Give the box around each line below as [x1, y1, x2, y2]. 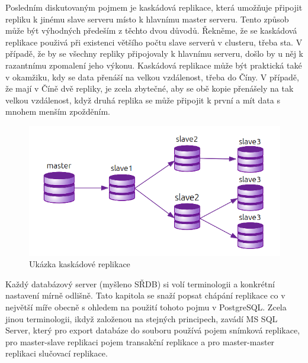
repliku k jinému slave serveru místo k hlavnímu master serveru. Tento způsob [5, 12, 289, 25]
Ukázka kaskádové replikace [29, 258, 130, 270]
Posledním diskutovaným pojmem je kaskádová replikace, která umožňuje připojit [5, 1, 303, 13]
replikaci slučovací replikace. [5, 347, 108, 359]
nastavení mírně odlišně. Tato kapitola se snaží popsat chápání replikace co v [5, 289, 285, 302]
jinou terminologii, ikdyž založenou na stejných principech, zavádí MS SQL [5, 312, 278, 325]
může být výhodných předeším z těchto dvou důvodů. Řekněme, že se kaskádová [5, 24, 297, 37]
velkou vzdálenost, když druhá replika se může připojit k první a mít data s [5, 93, 280, 106]
